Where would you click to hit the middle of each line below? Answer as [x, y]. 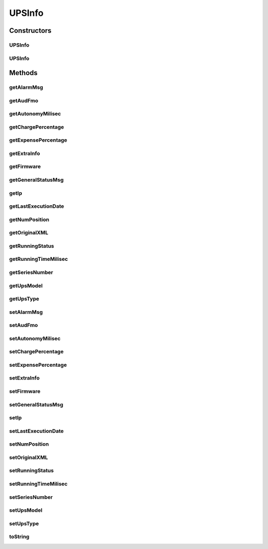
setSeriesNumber [31, 497]
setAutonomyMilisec [35, 338]
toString [19, 537]
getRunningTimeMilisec [38, 259]
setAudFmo [24, 325]
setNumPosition [29, 444]
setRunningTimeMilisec [38, 483]
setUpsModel [26, 510]
